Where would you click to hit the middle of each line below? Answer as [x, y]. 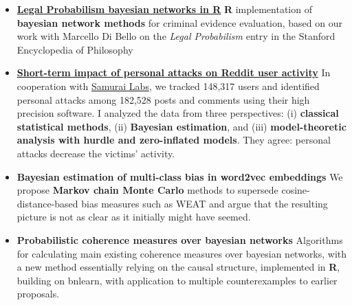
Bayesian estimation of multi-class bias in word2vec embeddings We [180, 176]
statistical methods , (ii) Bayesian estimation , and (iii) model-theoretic [181, 126]
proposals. [38, 294]
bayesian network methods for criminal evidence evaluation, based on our [179, 22]
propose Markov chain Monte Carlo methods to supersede [147, 190]
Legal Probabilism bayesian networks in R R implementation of [164, 9]
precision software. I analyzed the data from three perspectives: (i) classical [178, 113]
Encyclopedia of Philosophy [75, 49]
